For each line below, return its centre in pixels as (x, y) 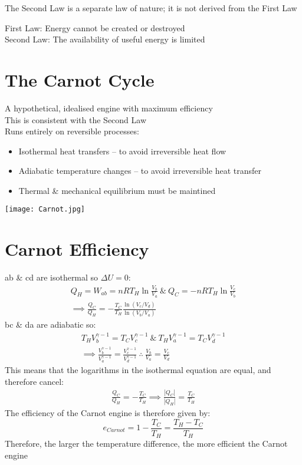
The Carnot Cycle (80, 79)
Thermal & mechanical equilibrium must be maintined (117, 190)
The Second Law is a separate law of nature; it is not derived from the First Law (151, 8)
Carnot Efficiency (77, 249)
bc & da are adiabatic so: (50, 324)
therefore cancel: (35, 381)
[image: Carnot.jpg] (45, 210)
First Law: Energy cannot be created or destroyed (95, 27)
